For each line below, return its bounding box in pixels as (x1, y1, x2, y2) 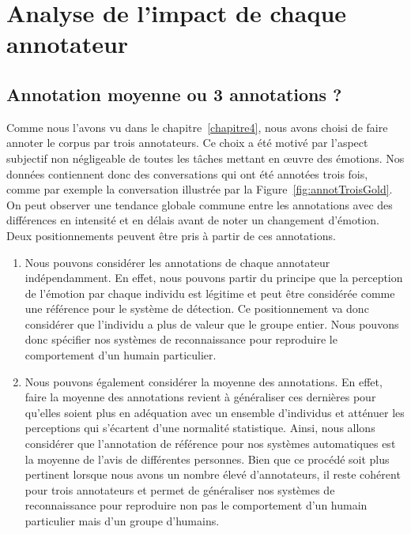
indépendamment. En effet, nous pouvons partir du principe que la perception (25, 269, 403, 286)
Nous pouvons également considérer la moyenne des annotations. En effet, (25, 373, 383, 389)
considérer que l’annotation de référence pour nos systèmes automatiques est (25, 435, 396, 452)
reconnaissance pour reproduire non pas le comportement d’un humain (25, 497, 368, 513)
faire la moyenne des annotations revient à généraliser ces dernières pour (25, 389, 376, 405)
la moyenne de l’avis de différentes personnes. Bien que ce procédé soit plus (25, 450, 390, 467)
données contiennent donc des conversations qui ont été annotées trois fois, (6, 165, 368, 182)
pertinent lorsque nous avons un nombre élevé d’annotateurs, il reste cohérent (25, 466, 401, 483)
